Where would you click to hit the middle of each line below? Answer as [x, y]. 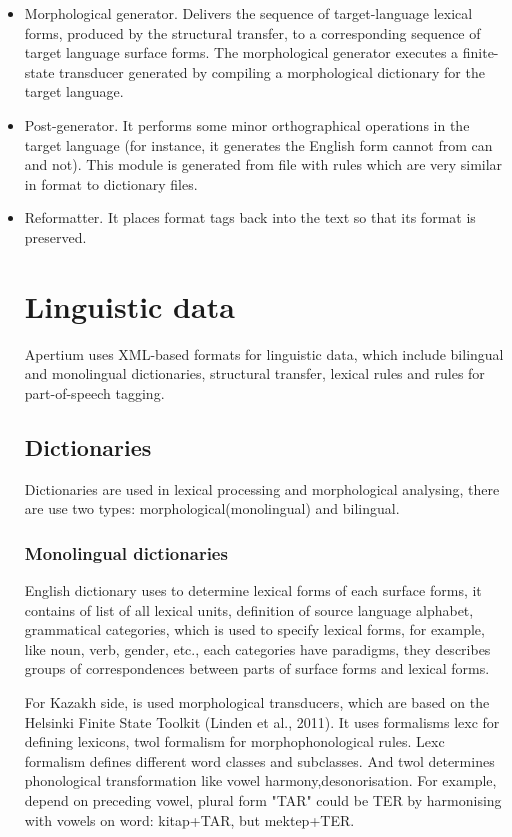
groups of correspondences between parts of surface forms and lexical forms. [257, 668]
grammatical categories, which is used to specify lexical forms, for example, [254, 629]
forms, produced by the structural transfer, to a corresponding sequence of [252, 32]
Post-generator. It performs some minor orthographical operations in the [247, 124]
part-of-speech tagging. [94, 392]
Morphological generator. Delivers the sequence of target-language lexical [248, 13]
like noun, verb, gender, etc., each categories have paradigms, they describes [257, 648]
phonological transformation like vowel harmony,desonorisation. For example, [260, 780]
